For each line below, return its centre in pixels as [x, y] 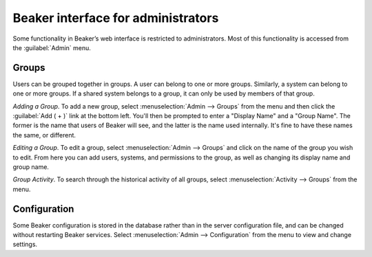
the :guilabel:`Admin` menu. [52, 47]
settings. [25, 245]
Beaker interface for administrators [116, 18]
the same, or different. [44, 135]
